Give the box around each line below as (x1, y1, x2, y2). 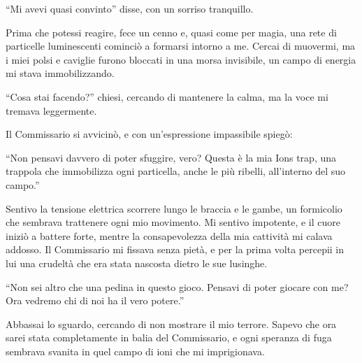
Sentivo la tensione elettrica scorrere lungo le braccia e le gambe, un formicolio (6, 201, 342, 215)
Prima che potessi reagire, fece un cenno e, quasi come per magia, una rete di (6, 24, 337, 39)
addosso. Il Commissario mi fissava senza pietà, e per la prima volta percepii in (6, 242, 345, 257)
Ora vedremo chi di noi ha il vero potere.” (6, 293, 184, 308)
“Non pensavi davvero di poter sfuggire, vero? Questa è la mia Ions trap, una (6, 150, 337, 164)
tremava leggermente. (6, 103, 97, 118)
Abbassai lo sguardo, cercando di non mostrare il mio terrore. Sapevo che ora (6, 316, 337, 331)
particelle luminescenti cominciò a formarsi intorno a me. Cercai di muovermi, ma (6, 38, 356, 53)
